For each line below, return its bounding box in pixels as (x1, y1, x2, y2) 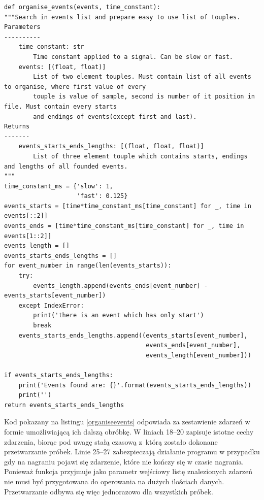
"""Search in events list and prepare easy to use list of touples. (4, 13, 241, 21)
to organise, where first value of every (4, 83, 146, 90)
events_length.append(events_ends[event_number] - (33, 282, 208, 289)
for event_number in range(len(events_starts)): (4, 262, 172, 270)
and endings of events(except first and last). (33, 113, 197, 120)
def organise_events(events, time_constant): (4, 4, 160, 11)
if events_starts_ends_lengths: (4, 371, 113, 379)
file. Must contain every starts (4, 103, 117, 110)
